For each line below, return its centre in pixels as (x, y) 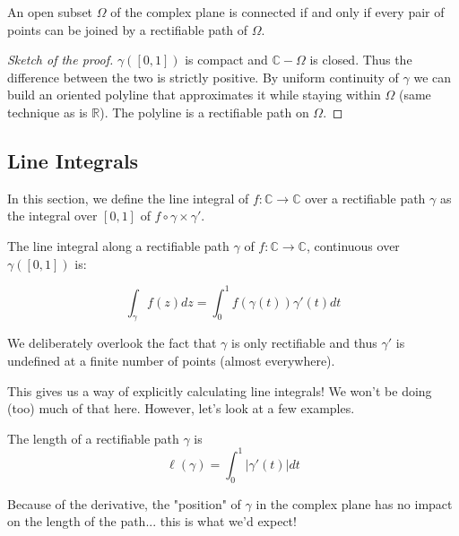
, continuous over (353, 245)
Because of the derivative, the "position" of (124, 503)
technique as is (48, 112)
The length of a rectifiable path (93, 438)
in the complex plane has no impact (354, 503)
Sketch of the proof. (61, 60)
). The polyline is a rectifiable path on (204, 112)
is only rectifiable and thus (304, 343)
